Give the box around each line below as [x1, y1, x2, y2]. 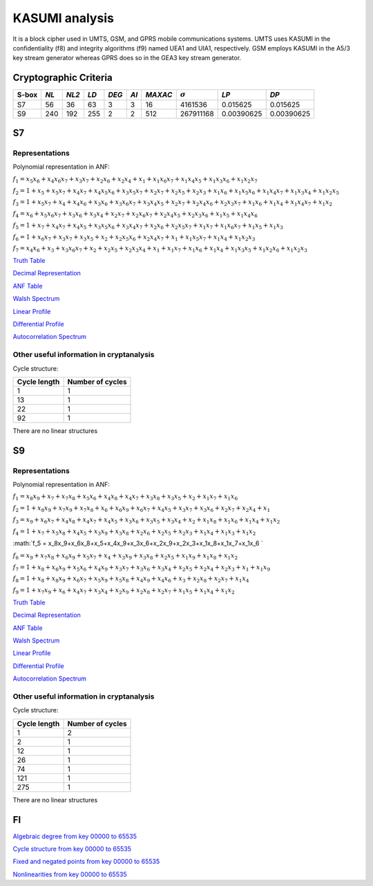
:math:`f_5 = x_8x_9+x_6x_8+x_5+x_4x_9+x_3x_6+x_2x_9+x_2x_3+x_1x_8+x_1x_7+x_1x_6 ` [12, 539, 264, 548]
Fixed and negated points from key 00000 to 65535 [12, 858, 160, 866]
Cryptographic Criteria [12, 72, 113, 84]
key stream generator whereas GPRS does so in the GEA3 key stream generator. [12, 54, 242, 62]
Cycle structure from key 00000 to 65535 [12, 845, 131, 853]
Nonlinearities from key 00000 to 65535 [12, 870, 127, 878]
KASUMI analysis [12, 10, 114, 26]
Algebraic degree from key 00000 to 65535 [12, 832, 137, 840]
